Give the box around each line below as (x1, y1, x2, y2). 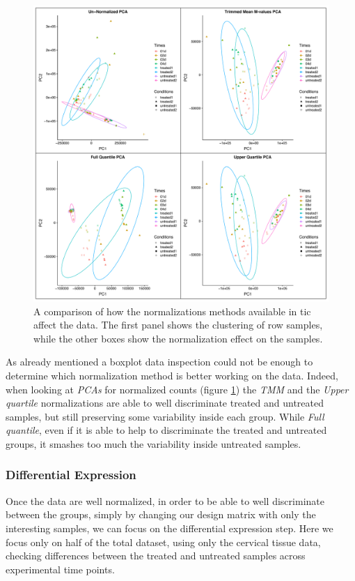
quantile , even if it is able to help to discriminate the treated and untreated (6, 423, 327, 437)
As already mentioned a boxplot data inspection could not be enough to (6, 354, 313, 369)
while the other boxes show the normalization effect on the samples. (33, 331, 323, 345)
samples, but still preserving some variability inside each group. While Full (6, 409, 324, 423)
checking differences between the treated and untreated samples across (6, 548, 306, 563)
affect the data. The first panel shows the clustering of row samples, (33, 317, 323, 332)
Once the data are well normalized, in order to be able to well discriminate (6, 493, 324, 508)
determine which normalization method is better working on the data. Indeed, (6, 368, 338, 382)
